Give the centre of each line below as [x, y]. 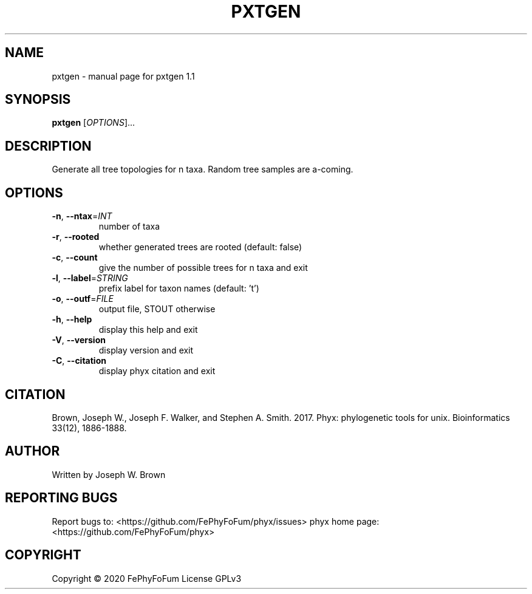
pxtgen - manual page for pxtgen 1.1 [123, 76]
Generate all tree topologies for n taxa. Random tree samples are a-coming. [203, 169]
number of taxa [129, 227]
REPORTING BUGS [61, 498]
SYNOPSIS [38, 100]
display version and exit [146, 350]
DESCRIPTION [48, 146]
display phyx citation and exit [157, 371]
